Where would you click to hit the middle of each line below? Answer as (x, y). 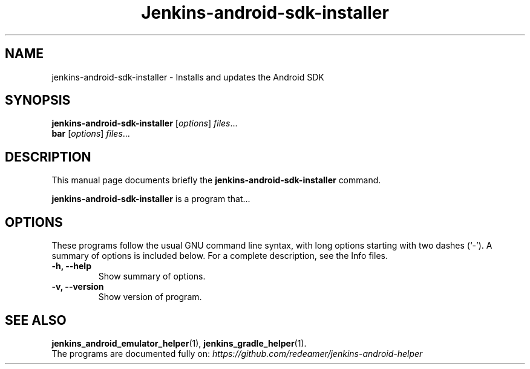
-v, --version (78, 287)
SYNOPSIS (38, 100)
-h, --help (71, 266)
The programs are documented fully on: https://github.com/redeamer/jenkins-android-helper (237, 353)
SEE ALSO (36, 320)
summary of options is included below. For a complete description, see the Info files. (220, 256)
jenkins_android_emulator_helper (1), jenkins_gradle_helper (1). (179, 343)
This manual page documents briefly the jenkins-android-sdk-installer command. (216, 180)
